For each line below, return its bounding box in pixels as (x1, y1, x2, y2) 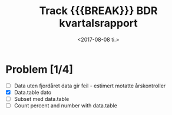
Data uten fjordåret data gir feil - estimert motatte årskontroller (14, 82, 166, 89)
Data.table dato (14, 89, 52, 96)
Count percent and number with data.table (14, 102, 117, 109)
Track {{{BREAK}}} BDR (39, 4, 158, 18)
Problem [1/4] (5, 63, 74, 76)
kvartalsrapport (59, 16, 138, 30)
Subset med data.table (14, 95, 70, 102)
